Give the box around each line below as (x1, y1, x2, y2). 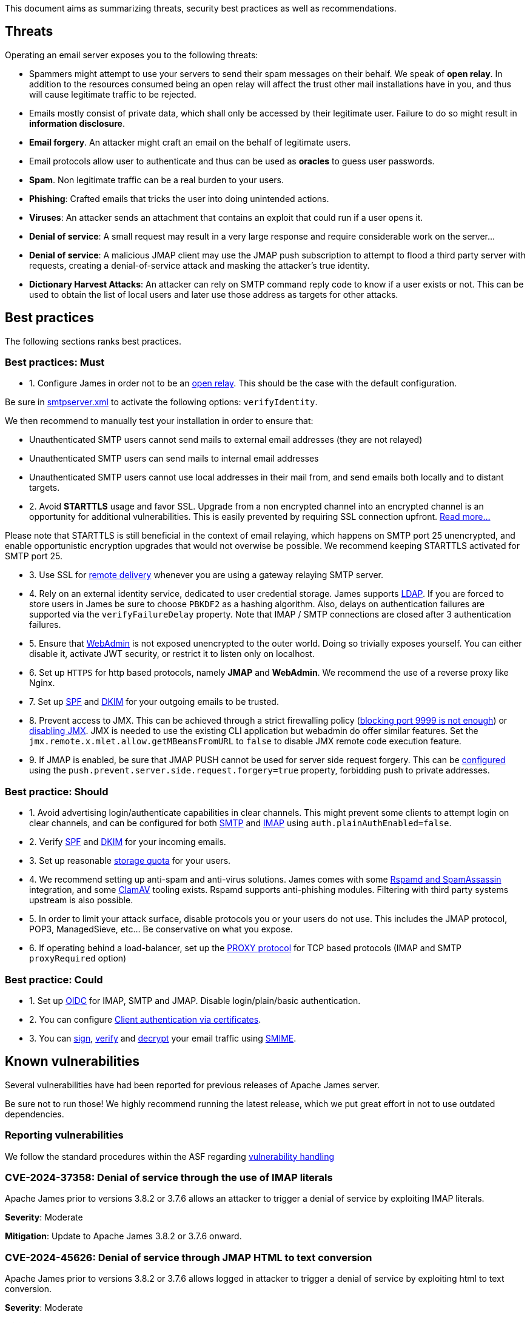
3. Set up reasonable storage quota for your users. (29, 855, 231, 866)
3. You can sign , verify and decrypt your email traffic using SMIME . (29, 1032, 297, 1043)
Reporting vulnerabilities (5, 1129, 124, 1142)
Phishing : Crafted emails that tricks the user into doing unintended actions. (29, 193, 329, 204)
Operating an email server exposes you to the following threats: (5, 49, 258, 60)
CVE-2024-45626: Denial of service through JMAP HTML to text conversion (5, 1251, 372, 1264)
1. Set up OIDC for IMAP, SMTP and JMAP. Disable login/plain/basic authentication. (29, 995, 361, 1006)
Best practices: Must (5, 356, 105, 369)
